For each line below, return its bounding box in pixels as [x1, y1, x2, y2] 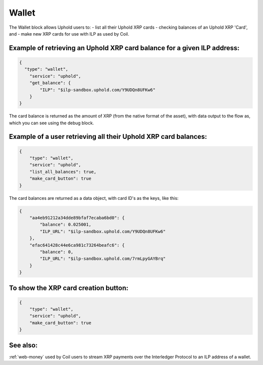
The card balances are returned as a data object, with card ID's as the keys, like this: [9, 195, 179, 201]
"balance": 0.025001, [39, 222, 92, 228]
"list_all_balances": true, [29, 169, 97, 174]
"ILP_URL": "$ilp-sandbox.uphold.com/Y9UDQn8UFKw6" [39, 229, 166, 234]
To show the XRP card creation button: [9, 284, 129, 292]
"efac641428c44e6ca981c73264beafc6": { [29, 242, 125, 248]
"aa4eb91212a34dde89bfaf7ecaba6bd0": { [29, 215, 125, 220]
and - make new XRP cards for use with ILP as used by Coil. [9, 31, 129, 37]
